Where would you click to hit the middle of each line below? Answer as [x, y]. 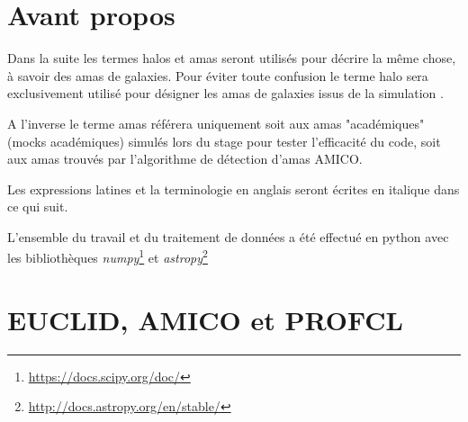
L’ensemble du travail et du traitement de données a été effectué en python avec [228, 236]
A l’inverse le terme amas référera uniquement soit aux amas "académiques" [216, 123]
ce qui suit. [38, 207]
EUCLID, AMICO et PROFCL [205, 319]
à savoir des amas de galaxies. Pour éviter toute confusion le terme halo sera [218, 75]
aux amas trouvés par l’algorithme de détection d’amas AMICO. [185, 159]
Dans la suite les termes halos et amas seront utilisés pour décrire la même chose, [232, 58]
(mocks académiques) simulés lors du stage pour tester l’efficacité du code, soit [224, 141]
